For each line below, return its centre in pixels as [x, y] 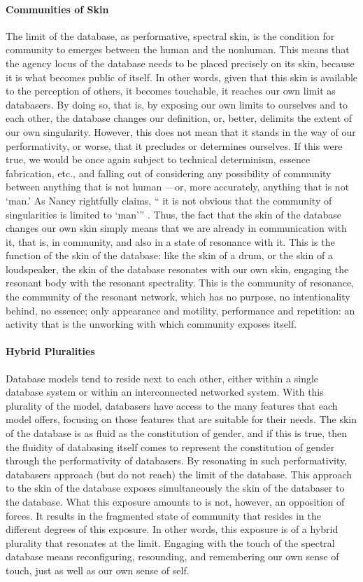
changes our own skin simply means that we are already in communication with [176, 228]
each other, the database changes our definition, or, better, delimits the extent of [179, 118]
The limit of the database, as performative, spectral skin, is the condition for [170, 35]
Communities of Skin [57, 9]
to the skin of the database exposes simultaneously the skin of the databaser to [175, 488]
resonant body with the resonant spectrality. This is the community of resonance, [180, 283]
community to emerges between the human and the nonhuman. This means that [178, 49]
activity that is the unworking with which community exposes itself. [151, 324]
